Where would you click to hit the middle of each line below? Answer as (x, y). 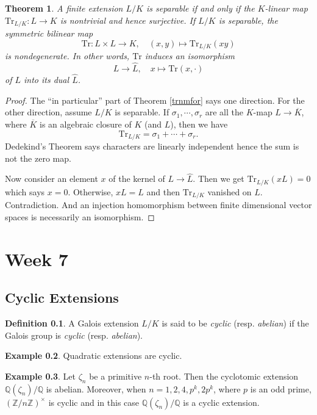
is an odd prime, (281, 388)
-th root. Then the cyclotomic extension (224, 376)
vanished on (230, 191)
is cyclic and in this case (94, 402)
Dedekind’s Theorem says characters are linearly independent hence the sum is (152, 146)
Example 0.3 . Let (41, 376)
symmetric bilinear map (49, 33)
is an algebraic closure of (86, 124)
